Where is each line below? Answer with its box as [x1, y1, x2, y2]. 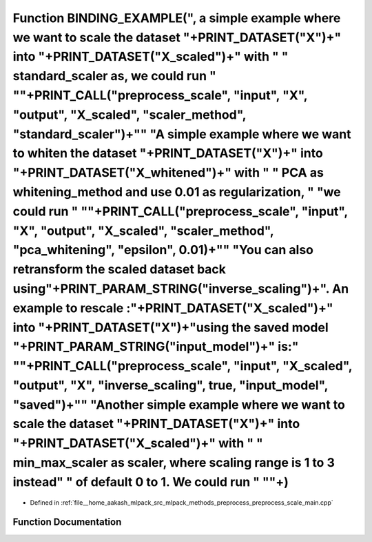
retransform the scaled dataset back [12, 262, 227, 278]
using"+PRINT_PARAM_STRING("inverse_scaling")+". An [12, 280, 349, 296]
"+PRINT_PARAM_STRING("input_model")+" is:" [12, 339, 299, 355]
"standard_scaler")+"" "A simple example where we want [12, 126, 351, 142]
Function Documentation [12, 516, 122, 528]
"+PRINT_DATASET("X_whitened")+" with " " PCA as [12, 165, 324, 181]
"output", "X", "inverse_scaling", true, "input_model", [12, 377, 329, 393]
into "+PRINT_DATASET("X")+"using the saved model [12, 320, 329, 335]
